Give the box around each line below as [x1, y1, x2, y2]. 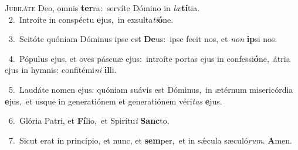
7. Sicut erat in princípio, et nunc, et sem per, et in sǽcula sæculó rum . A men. [8, 134, 292, 146]
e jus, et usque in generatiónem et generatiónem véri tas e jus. [5, 95, 222, 107]
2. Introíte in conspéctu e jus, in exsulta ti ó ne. [8, 13, 174, 25]
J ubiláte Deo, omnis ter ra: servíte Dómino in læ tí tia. [5, 2, 200, 13]
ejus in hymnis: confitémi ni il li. [5, 64, 117, 76]
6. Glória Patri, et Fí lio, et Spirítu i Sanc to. [8, 114, 170, 127]
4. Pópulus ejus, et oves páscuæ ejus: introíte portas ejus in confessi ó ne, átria [8, 52, 290, 64]
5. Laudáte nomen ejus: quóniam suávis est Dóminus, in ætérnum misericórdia [8, 83, 293, 95]
